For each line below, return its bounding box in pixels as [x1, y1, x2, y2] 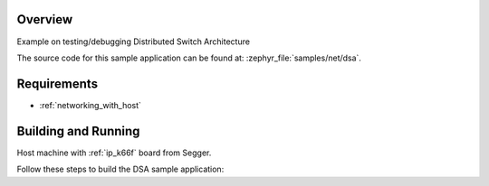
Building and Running [16, 123, 140, 139]
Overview [16, 12, 73, 27]
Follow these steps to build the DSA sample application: [16, 163, 225, 175]
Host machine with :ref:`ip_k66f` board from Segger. [16, 147, 212, 158]
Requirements [16, 76, 99, 91]
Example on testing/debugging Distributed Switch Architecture [16, 36, 251, 47]
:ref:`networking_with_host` [39, 99, 142, 110]
